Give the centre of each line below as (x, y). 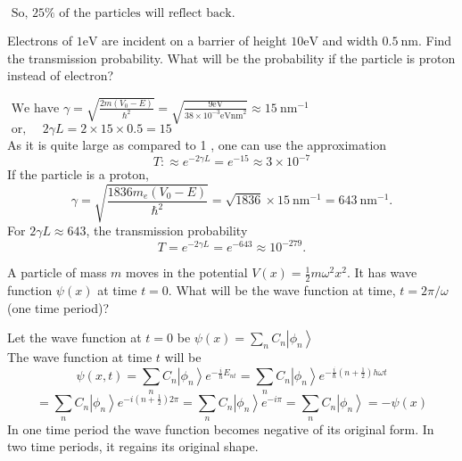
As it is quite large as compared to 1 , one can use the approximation (197, 145)
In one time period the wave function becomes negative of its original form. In (221, 428)
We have (35, 108)
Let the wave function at (74, 338)
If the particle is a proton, (78, 174)
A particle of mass (57, 272)
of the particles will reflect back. (147, 13)
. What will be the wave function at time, (282, 290)
